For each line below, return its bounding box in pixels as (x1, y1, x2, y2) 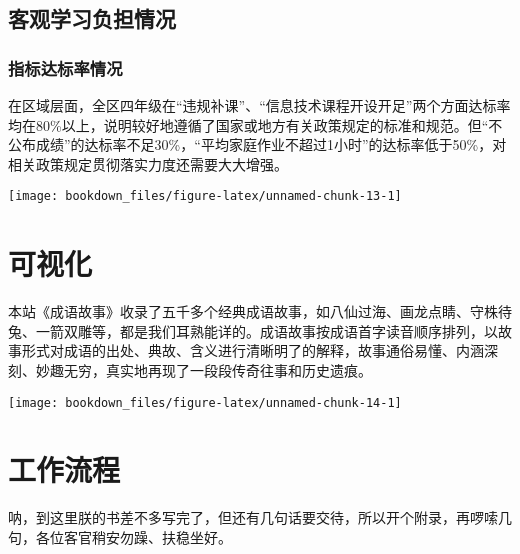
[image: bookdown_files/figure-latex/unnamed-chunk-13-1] (8, 189, 402, 204)
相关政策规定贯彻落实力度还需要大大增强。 (8, 153, 288, 174)
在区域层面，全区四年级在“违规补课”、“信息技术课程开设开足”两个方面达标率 (8, 95, 511, 115)
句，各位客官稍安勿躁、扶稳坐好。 (8, 526, 232, 547)
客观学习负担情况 (8, 3, 176, 34)
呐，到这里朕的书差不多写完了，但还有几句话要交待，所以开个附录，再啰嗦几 (8, 507, 512, 528)
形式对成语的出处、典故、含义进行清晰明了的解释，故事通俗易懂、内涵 (21, 340, 484, 361)
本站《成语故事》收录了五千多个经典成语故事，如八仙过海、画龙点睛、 (8, 301, 470, 322)
